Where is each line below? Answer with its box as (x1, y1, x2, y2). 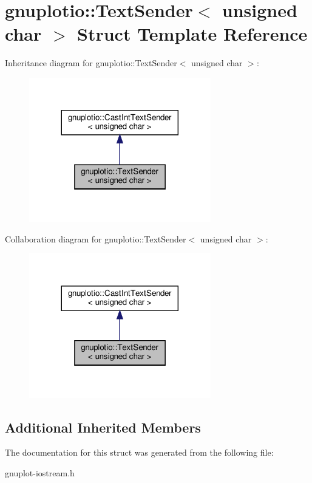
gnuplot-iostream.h (5, 466, 75, 479)
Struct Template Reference (77, 21, 308, 46)
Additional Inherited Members (5, 417, 201, 436)
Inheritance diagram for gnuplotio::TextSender (5, 57, 177, 69)
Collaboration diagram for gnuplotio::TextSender (5, 232, 186, 245)
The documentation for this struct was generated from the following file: (5, 446, 274, 459)
